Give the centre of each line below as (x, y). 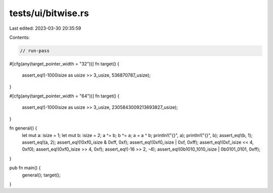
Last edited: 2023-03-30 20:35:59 (45, 28)
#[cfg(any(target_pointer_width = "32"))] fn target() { (64, 63)
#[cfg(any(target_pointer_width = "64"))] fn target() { (64, 96)
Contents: (19, 37)
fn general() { (23, 128)
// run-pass (35, 51)
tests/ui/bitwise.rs (49, 13)
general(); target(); (41, 175)
